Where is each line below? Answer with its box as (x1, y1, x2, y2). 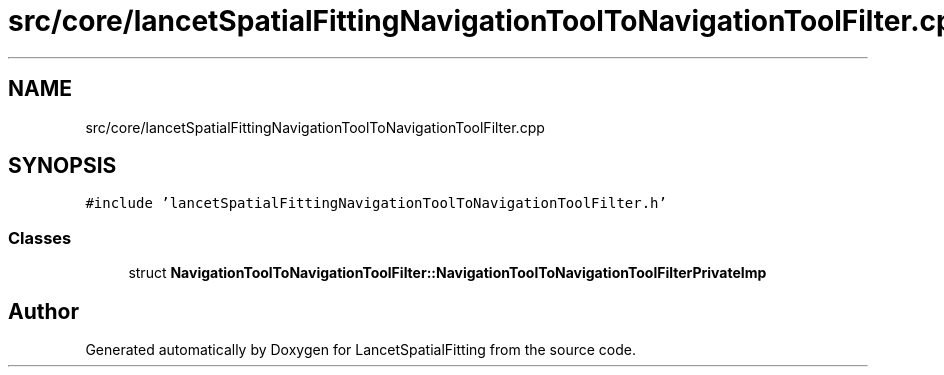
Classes (8, 227, 72, 248)
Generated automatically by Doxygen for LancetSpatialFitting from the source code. (85, 341, 636, 359)
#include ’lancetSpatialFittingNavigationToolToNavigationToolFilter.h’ (85, 195, 667, 212)
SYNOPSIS (8, 153, 117, 179)
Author (8, 298, 79, 324)
